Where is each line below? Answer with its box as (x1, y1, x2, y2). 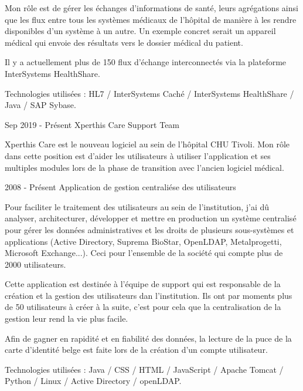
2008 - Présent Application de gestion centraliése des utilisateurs (5, 181, 236, 193)
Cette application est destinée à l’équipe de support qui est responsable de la (5, 278, 281, 290)
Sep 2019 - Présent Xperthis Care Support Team (5, 118, 180, 130)
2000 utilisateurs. (5, 258, 66, 270)
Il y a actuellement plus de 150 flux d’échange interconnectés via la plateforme (5, 56, 287, 68)
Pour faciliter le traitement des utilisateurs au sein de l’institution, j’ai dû (5, 200, 270, 213)
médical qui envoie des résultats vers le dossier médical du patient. (5, 36, 243, 48)
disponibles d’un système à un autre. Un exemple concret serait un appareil (5, 25, 276, 37)
